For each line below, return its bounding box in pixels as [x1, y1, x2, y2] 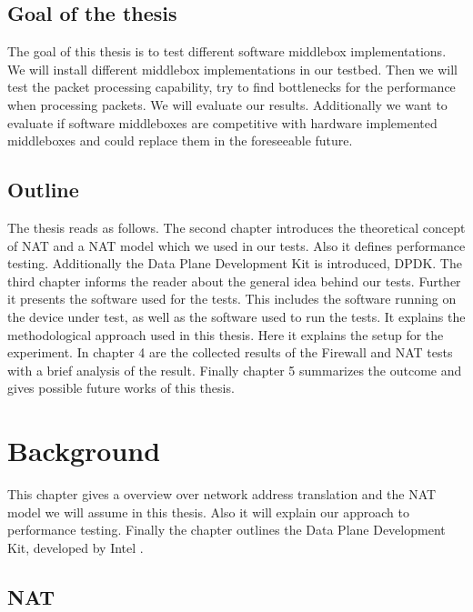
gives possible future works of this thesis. [7, 378, 235, 397]
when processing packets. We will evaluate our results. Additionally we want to [7, 95, 448, 114]
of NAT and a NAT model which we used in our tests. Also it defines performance [7, 236, 466, 255]
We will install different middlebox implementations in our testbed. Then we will [7, 59, 458, 78]
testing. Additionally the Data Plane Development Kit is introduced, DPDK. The [7, 254, 462, 273]
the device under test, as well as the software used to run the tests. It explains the [7, 306, 466, 326]
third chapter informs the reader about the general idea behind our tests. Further [7, 271, 461, 290]
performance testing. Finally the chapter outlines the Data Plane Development [7, 520, 446, 539]
